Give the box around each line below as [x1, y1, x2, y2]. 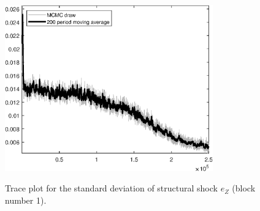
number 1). [5, 193, 47, 206]
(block [232, 182, 256, 194]
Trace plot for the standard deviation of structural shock [5, 182, 218, 194]
